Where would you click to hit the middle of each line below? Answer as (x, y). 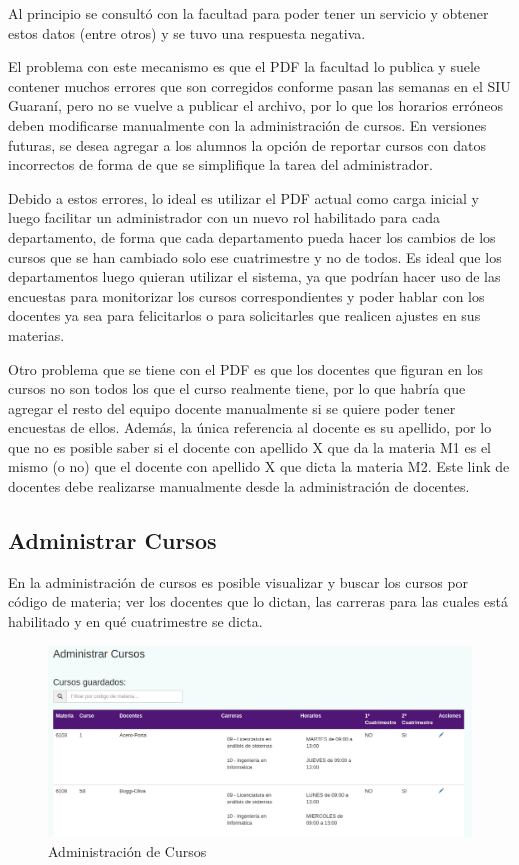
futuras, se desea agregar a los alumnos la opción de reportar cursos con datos (247, 144)
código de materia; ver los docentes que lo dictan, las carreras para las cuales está (258, 601)
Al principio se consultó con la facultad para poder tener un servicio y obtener (248, 13)
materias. (36, 334)
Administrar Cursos (112, 540)
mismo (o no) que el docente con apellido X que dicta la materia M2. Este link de (259, 466)
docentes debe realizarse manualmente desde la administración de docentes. (239, 486)
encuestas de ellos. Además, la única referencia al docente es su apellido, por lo (250, 427)
